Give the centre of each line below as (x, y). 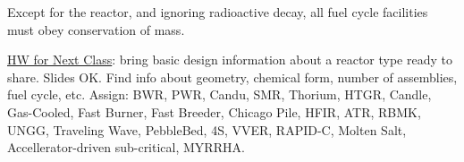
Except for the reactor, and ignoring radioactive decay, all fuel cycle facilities (218, 12)
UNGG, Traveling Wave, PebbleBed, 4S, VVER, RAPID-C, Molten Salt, (207, 129)
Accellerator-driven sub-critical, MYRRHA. (126, 147)
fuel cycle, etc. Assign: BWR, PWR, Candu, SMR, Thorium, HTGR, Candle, (219, 94)
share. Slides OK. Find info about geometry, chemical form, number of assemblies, (232, 77)
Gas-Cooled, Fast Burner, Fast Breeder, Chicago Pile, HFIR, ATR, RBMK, (214, 111)
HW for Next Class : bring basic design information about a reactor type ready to (230, 60)
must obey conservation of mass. (96, 29)
